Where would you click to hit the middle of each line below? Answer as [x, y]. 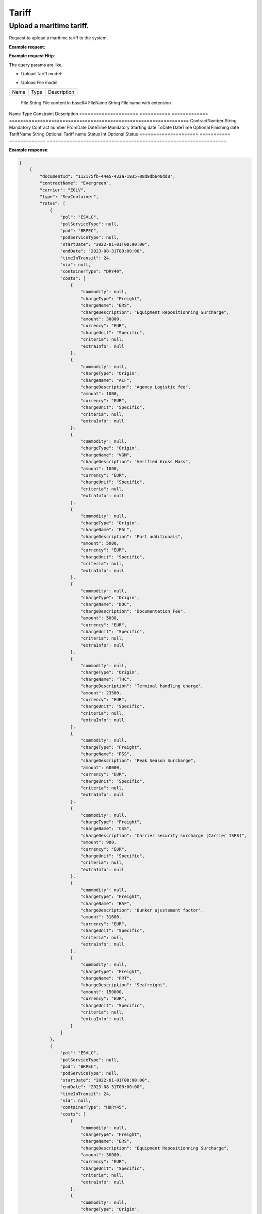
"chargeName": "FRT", [106, 978]
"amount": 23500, [101, 693]
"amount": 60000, [101, 767]
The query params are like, [36, 65]
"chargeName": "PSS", [106, 754]
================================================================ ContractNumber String [123, 120]
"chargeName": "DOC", [106, 604]
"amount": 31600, [101, 917]
